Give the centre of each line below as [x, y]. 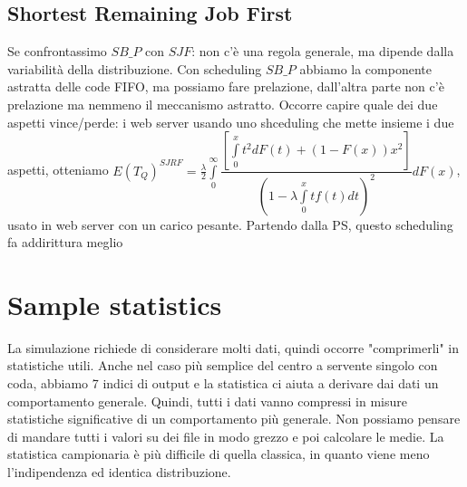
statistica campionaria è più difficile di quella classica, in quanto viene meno [219, 454]
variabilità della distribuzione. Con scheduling [135, 68]
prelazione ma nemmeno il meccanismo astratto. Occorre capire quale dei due [223, 104]
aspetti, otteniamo [58, 170]
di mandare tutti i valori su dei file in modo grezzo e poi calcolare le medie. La [226, 436]
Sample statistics [115, 304]
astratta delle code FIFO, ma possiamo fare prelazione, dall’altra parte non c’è [226, 86]
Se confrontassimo [57, 51]
